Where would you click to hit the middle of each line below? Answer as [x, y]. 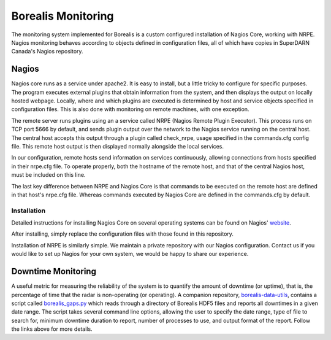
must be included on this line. [48, 175]
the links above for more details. [52, 329]
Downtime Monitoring [54, 272]
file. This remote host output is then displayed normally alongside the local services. [117, 146]
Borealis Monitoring [63, 16]
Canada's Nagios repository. [47, 52]
